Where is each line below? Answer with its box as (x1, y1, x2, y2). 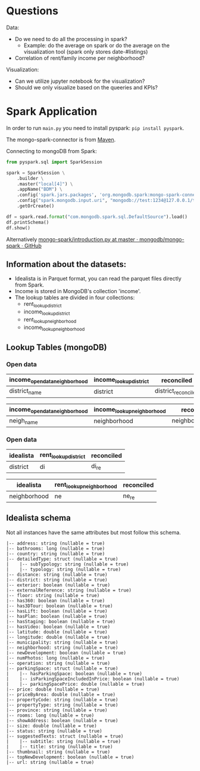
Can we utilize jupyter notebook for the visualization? (14, 77, 145, 85)
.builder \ (17, 175, 44, 181)
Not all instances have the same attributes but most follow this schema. (6, 528, 182, 536)
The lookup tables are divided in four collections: (14, 294, 135, 301)
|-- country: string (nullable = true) (6, 551, 105, 557)
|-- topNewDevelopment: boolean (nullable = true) (6, 754, 135, 760)
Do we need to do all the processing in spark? (14, 35, 127, 42)
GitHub (24, 242, 42, 249)
